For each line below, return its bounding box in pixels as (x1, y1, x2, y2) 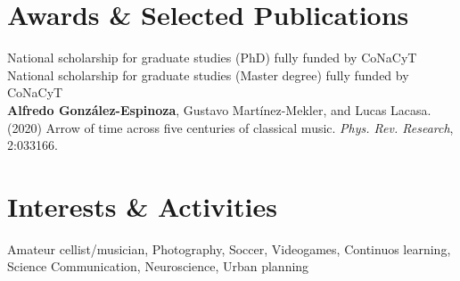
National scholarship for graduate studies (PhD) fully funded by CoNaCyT (7, 48, 417, 67)
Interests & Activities (7, 187, 277, 224)
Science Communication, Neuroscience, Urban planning (7, 257, 309, 276)
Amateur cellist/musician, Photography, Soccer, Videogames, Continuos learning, (7, 239, 451, 258)
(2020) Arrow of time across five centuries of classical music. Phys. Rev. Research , (7, 118, 454, 136)
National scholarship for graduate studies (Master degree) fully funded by (7, 65, 409, 84)
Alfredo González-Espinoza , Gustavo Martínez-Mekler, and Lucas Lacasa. (7, 100, 431, 119)
